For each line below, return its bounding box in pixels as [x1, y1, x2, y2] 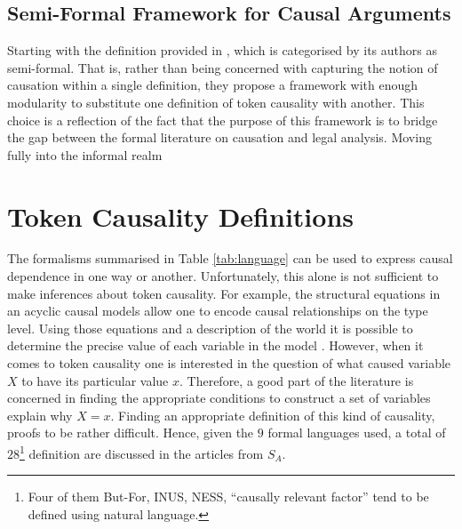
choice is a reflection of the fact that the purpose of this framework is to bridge [7, 110, 438, 129]
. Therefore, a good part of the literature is [179, 371, 414, 389]
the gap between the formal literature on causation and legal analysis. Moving [7, 128, 432, 147]
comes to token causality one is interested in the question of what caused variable [7, 354, 451, 373]
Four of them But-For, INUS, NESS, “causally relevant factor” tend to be [28, 487, 429, 506]
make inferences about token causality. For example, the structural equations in [7, 284, 441, 302]
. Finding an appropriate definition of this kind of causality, [110, 405, 435, 424]
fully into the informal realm [7, 145, 163, 164]
